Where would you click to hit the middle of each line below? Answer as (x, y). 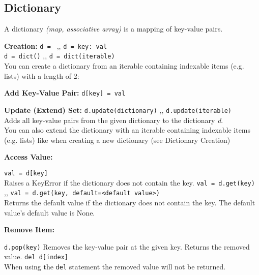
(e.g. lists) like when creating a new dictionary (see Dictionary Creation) (117, 140)
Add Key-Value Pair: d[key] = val (65, 93)
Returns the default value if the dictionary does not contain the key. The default (130, 202)
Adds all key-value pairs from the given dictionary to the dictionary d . (114, 120)
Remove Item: (29, 230)
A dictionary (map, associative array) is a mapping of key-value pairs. (113, 29)
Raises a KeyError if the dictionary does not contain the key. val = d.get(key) (129, 182)
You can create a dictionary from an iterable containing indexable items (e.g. (124, 66)
